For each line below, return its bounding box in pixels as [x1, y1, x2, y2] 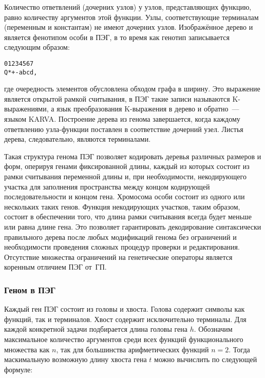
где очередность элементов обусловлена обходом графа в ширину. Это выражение [4, 83, 260, 94]
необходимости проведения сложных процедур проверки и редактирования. [4, 241, 240, 252]
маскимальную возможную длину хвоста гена [4, 354, 147, 365]
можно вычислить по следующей [154, 354, 257, 365]
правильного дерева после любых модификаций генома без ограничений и [4, 231, 237, 242]
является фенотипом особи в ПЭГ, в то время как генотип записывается [4, 31, 230, 42]
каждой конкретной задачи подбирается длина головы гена [4, 324, 188, 334]
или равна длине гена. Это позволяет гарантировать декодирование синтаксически [4, 221, 261, 232]
